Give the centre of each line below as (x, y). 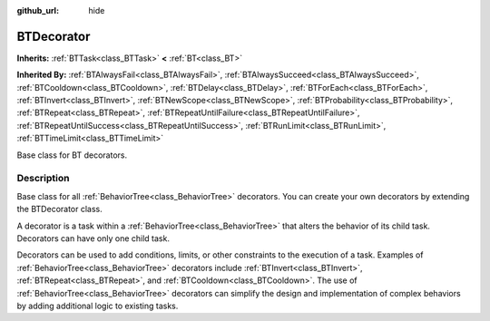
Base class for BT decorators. (72, 155)
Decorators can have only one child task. (93, 238)
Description (43, 179)
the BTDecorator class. (60, 209)
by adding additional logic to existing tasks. (98, 306)
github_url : (38, 10)
